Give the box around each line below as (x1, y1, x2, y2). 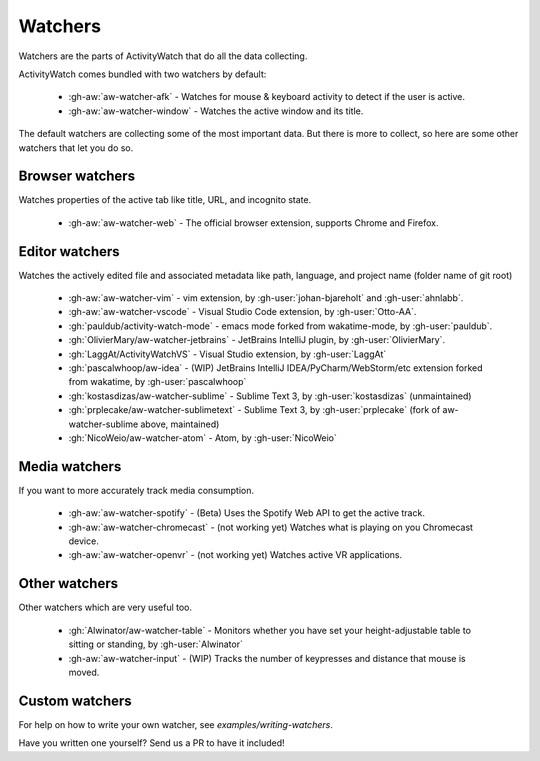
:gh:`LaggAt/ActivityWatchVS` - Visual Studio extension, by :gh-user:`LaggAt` (68, 348, 387, 360)
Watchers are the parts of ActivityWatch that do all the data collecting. (18, 50, 308, 62)
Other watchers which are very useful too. (18, 601, 193, 614)
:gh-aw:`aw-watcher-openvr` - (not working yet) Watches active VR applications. (68, 549, 403, 561)
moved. (68, 666, 100, 678)
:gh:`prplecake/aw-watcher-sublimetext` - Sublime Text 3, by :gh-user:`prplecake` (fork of (68, 404, 441, 416)
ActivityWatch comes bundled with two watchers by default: (18, 68, 267, 80)
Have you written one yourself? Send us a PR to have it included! (18, 737, 285, 749)
